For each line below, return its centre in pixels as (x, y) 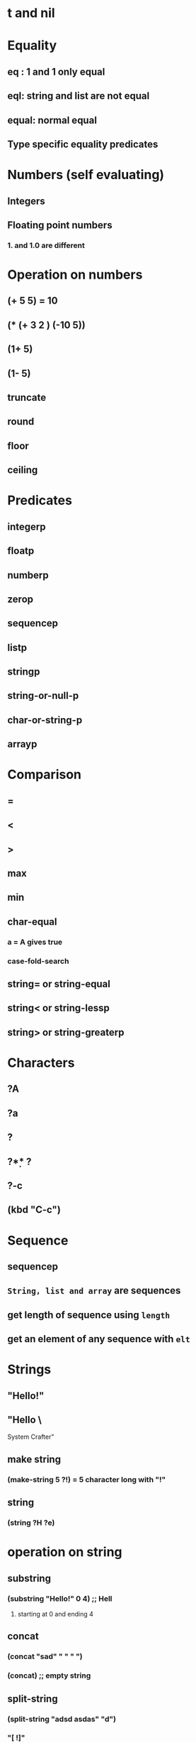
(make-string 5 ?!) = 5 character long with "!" (87, 1479)
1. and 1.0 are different (46, 245)
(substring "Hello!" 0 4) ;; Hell (60, 1599)
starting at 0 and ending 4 (55, 1614)
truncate (27, 397)
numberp (28, 575)
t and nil (31, 13)
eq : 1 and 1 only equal (56, 71)
